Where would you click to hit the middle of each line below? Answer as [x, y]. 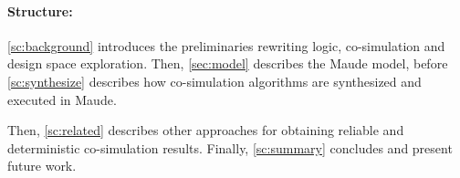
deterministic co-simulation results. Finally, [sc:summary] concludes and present [230, 147]
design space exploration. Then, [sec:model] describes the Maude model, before [228, 63]
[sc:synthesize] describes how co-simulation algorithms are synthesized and [214, 81]
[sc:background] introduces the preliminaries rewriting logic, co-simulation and [226, 45]
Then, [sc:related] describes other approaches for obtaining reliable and [206, 130]
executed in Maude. [62, 99]
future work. [42, 166]
